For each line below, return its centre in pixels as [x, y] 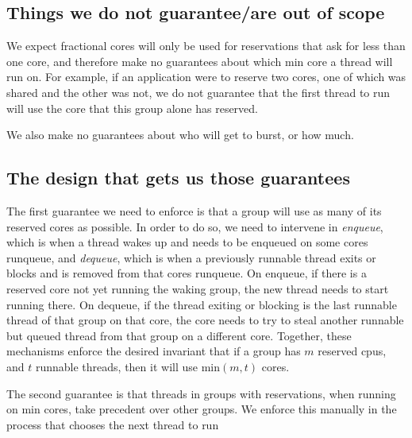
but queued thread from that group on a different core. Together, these [179, 335]
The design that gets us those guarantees [178, 178]
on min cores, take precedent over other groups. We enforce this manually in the [202, 409]
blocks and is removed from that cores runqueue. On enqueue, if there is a [187, 273]
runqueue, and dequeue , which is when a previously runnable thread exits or [191, 257]
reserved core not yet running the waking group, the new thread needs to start [198, 288]
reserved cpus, [352, 351]
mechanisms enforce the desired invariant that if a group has [154, 351]
